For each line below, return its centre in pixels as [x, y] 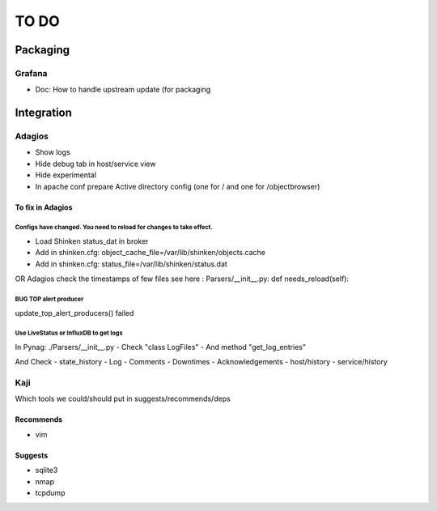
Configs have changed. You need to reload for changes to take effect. [114, 228]
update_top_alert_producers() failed [74, 313]
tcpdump [50, 493]
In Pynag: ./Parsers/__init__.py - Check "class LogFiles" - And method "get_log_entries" [161, 347]
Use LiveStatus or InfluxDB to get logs [69, 333]
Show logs [53, 152]
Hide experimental [66, 175]
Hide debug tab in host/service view [95, 164]
